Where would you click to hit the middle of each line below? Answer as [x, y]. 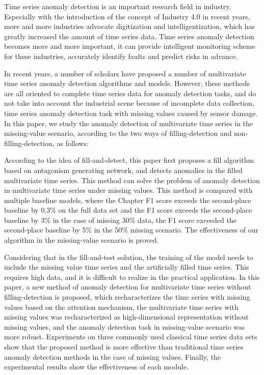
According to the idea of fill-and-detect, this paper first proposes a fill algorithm [129, 160]
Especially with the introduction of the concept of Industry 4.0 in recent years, [127, 16]
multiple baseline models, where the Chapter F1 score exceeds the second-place [128, 200]
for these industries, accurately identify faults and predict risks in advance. [121, 56]
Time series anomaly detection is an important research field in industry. [118, 6]
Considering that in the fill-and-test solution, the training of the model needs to [129, 257]
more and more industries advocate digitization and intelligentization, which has [129, 26]
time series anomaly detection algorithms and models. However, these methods [127, 83]
